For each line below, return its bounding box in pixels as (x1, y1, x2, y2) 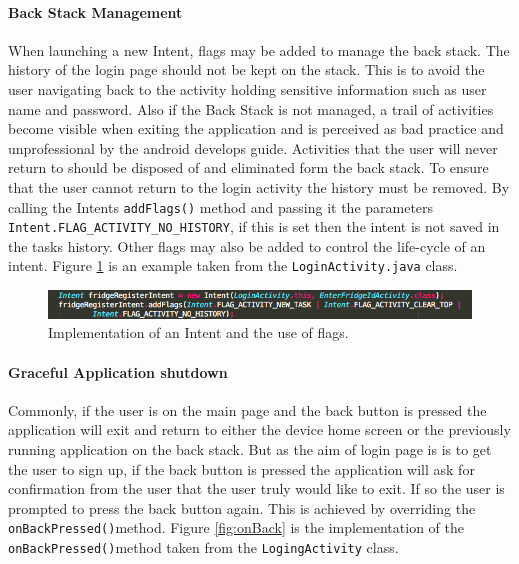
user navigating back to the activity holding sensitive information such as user (8, 78, 487, 99)
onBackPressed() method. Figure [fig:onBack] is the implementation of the (8, 517, 464, 538)
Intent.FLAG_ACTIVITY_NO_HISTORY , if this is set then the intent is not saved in (8, 216, 500, 237)
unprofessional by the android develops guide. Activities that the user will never (8, 137, 498, 158)
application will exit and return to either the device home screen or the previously (8, 419, 511, 440)
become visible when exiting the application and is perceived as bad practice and (8, 118, 504, 139)
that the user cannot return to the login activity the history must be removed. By (8, 176, 510, 197)
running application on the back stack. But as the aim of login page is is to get (8, 439, 492, 460)
